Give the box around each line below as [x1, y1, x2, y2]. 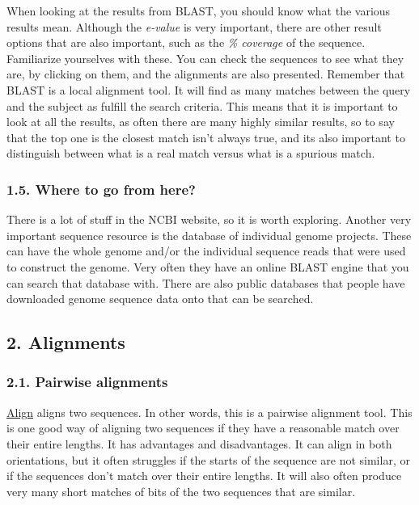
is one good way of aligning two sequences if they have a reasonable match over [6, 419, 400, 436]
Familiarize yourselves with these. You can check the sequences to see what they [6, 49, 404, 66]
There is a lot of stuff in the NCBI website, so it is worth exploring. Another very [6, 211, 412, 228]
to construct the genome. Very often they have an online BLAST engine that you [6, 258, 409, 275]
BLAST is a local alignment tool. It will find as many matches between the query [6, 81, 411, 98]
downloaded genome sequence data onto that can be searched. [6, 290, 314, 307]
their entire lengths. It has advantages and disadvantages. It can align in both [6, 435, 392, 452]
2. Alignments [6, 330, 125, 355]
